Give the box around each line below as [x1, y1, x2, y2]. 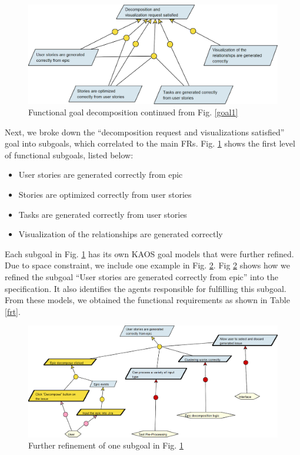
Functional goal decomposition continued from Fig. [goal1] [28, 106, 238, 118]
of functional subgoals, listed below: [5, 148, 134, 161]
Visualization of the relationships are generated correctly [18, 228, 223, 240]
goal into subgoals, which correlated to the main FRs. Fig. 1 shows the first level [5, 137, 295, 150]
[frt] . [5, 305, 21, 317]
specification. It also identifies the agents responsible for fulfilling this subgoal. [5, 282, 286, 294]
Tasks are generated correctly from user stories [18, 208, 187, 220]
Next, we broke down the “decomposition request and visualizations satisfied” [5, 125, 285, 138]
